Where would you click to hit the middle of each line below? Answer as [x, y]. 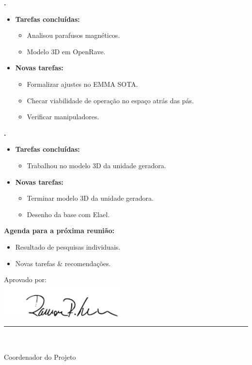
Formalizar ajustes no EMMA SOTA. [82, 84]
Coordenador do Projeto [40, 357]
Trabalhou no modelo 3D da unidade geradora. [96, 165]
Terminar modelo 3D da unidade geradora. [90, 198]
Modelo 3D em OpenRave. [66, 51]
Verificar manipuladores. [63, 117]
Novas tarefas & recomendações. [63, 263]
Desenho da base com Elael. [68, 214]
